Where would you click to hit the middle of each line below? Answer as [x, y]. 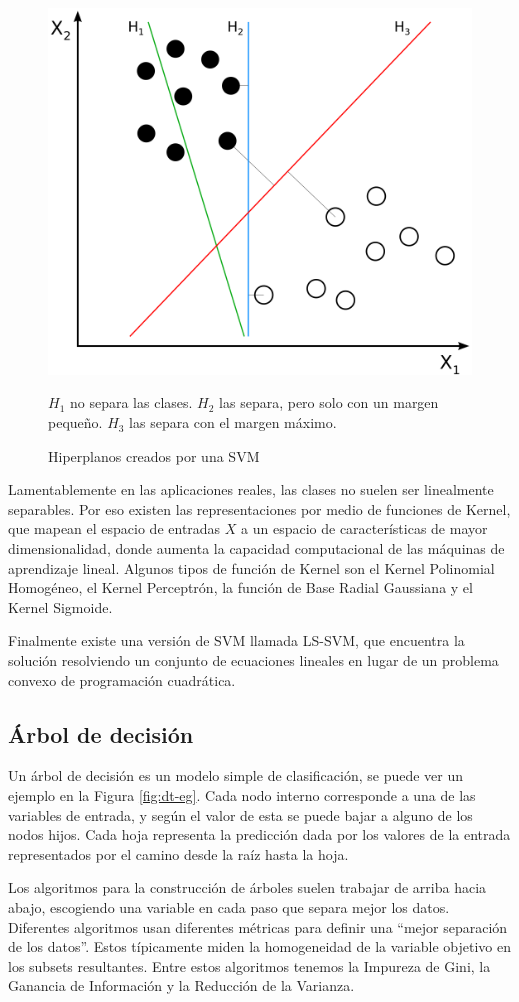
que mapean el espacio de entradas [114, 528]
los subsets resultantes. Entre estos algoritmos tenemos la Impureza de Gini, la [249, 965]
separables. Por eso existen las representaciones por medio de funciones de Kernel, [259, 508]
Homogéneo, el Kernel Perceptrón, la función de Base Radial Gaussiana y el [240, 587]
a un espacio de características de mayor [364, 528]
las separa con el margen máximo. [233, 422]
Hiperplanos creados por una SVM [154, 455]
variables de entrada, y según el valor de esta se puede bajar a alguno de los [240, 814]
